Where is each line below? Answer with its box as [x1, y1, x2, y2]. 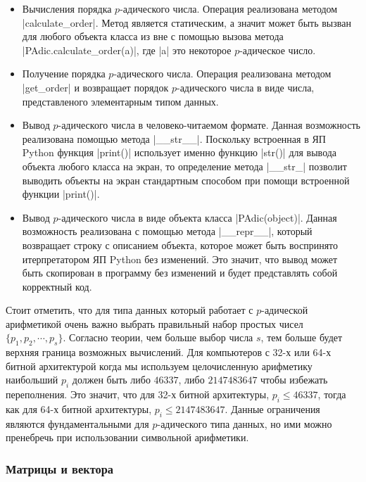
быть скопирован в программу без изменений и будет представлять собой [22, 265, 338, 280]
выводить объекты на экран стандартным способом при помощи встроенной [22, 172, 350, 187]
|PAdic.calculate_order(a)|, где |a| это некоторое [22, 42, 232, 57]
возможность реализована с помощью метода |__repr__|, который [22, 224, 313, 239]
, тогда [317, 387, 346, 402]
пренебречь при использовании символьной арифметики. [6, 430, 249, 445]
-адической [261, 303, 308, 317]
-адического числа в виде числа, [176, 80, 315, 94]
